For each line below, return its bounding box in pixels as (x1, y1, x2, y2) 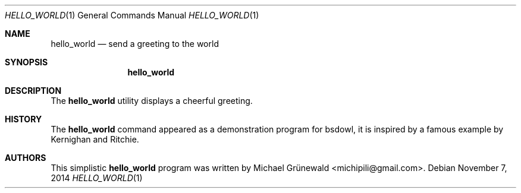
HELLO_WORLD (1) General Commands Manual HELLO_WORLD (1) (5, 10, 259, 20)
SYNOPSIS (5, 57, 48, 67)
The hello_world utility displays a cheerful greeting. (51, 96, 253, 106)
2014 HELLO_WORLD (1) (51, 173, 143, 183)
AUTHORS (5, 153, 46, 163)
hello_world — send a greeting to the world (51, 39, 219, 49)
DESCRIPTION (5, 86, 62, 96)
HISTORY (5, 114, 42, 124)
